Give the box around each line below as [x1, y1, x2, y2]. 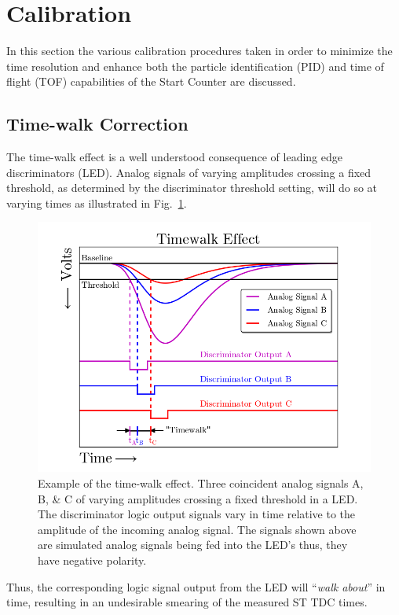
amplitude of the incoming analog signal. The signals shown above [38, 521, 357, 537]
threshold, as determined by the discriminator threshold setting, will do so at [6, 179, 378, 196]
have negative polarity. [38, 552, 147, 569]
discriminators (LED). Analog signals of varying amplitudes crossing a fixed [6, 164, 372, 180]
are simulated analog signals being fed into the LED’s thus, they [38, 536, 348, 553]
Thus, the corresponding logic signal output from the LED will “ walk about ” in [6, 578, 386, 595]
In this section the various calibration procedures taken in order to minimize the [6, 42, 393, 59]
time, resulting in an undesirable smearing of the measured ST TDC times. [6, 594, 368, 610]
